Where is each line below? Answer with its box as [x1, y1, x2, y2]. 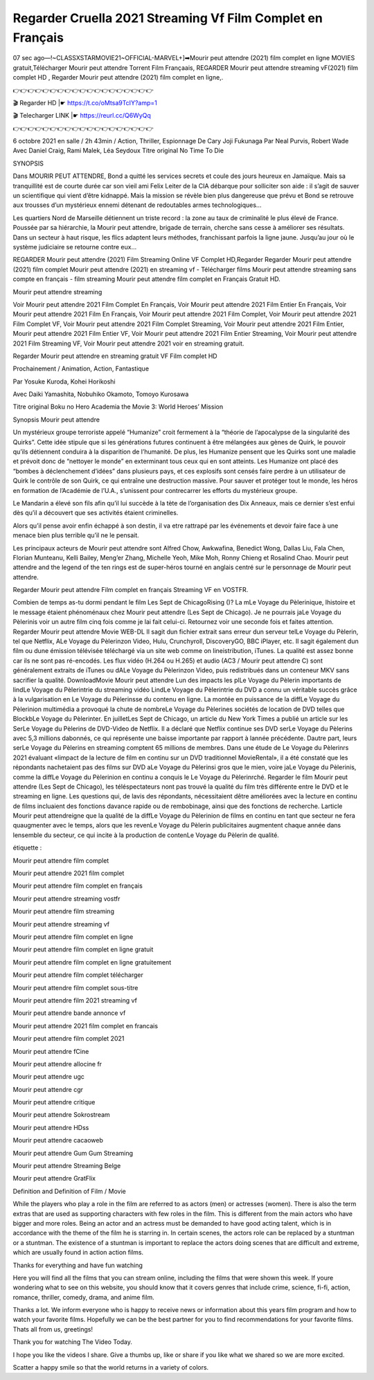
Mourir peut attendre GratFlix [12, 1174, 96, 1183]
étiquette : [12, 843, 42, 852]
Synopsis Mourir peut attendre [12, 415, 100, 424]
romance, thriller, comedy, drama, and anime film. [12, 1293, 155, 1301]
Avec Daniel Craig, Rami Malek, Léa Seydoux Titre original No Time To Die [12, 146, 224, 155]
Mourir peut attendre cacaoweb [12, 1136, 103, 1145]
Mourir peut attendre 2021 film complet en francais [12, 1021, 159, 1030]
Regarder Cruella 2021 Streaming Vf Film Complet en [12, 10, 323, 26]
